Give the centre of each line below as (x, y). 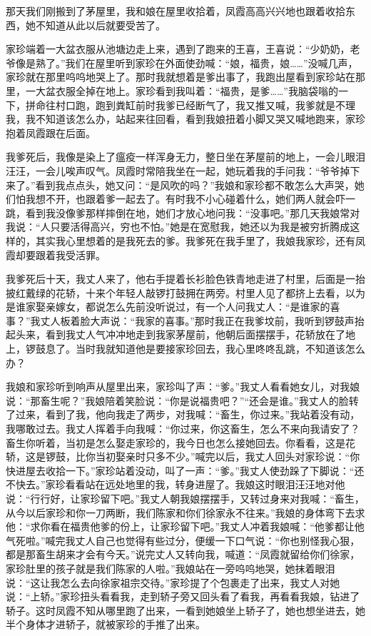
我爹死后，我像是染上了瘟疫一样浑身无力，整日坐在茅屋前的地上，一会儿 (176, 157)
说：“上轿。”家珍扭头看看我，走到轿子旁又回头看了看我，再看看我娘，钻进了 (183, 596)
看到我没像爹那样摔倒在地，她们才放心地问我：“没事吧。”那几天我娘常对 (193, 212)
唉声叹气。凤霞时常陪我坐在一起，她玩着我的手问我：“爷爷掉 (208, 170)
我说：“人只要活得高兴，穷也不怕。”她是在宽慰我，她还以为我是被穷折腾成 (178, 227)
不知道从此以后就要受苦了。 (100, 25)
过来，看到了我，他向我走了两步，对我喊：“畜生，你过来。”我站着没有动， (188, 414)
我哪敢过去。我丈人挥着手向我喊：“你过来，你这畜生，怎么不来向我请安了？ (183, 429)
